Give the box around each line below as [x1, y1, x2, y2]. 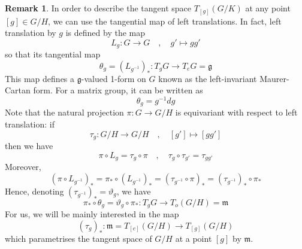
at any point [245, 2, 291, 14]
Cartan [5, 84, 31, 96]
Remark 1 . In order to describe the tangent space [5, 2, 192, 14]
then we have [5, 139, 53, 152]
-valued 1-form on [81, 72, 146, 84]
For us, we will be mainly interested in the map [5, 208, 179, 220]
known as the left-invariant [158, 72, 257, 84]
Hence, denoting [5, 184, 64, 197]
